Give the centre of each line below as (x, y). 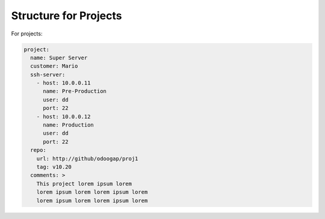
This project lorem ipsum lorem (84, 184)
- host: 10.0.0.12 (63, 116)
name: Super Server (59, 58)
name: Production (69, 125)
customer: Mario (54, 66)
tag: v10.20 (54, 167)
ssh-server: (48, 74)
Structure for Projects (67, 16)
